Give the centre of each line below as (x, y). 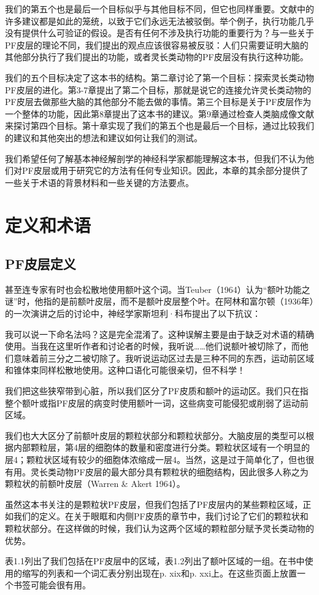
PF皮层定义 (40, 264)
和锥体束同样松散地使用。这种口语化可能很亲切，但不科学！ (125, 370)
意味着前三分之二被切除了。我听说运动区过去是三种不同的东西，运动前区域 (163, 358)
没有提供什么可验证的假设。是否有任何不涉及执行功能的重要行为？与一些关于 (159, 33)
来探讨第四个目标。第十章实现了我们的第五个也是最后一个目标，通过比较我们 (159, 126)
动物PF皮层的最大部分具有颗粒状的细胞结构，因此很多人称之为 (182, 471)
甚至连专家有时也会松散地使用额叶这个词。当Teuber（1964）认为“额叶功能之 (158, 289)
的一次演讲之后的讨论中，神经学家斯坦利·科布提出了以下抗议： (133, 313)
